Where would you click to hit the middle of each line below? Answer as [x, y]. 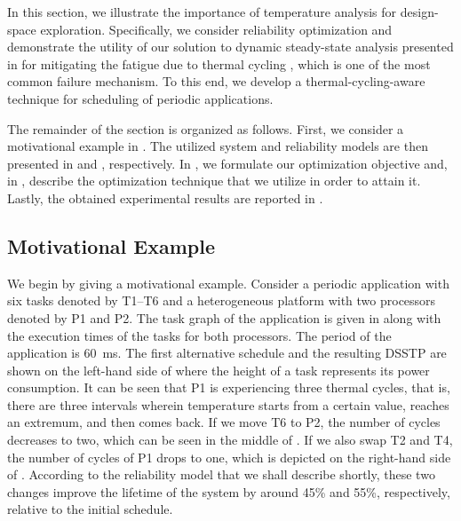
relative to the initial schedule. [90, 509]
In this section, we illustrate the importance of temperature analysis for [202, 12]
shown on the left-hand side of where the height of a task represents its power [219, 370]
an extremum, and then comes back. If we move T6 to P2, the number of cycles [224, 422]
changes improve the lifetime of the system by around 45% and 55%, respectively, [229, 491]
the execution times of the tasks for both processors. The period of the [199, 335]
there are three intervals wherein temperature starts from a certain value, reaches [228, 404]
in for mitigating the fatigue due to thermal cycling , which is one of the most [219, 63]
